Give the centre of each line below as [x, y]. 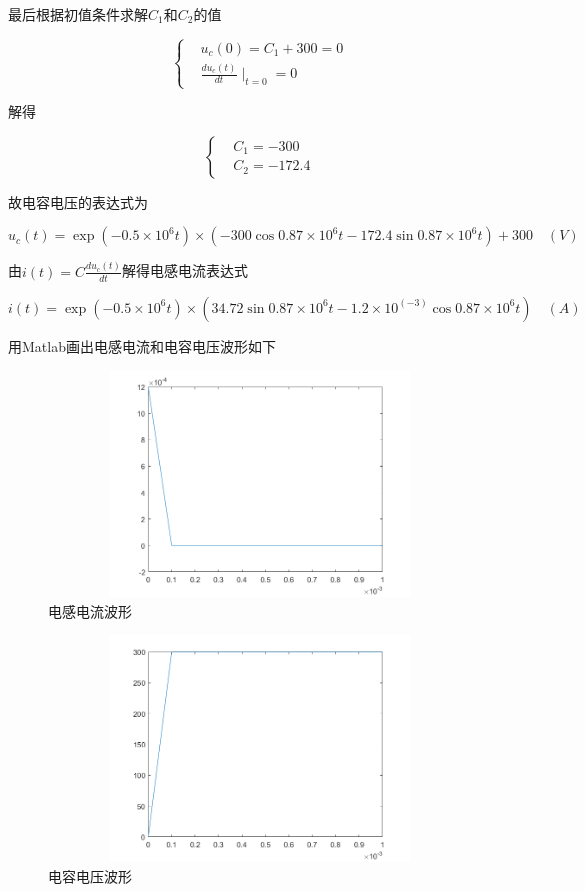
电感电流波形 [90, 610]
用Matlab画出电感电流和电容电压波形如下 [142, 345]
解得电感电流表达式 [185, 270]
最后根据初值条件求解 [78, 14]
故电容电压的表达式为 [78, 201]
